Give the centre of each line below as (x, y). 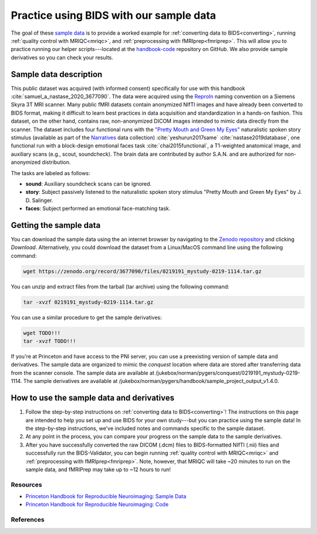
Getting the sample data (56, 225)
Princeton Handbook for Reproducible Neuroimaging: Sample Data (106, 496)
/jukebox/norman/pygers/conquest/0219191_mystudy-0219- (228, 372)
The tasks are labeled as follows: (50, 173)
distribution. (56, 162)
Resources (26, 485)
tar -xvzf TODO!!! (50, 341)
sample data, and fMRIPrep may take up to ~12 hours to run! (98, 469)
